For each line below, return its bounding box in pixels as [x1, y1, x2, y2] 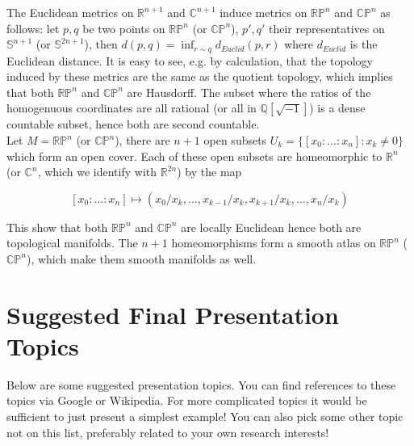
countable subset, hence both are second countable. [6, 116, 260, 133]
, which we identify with [37, 163, 157, 180]
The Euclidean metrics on [6, 4, 134, 20]
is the [349, 36, 378, 53]
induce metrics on [220, 4, 307, 20]
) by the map [177, 163, 242, 180]
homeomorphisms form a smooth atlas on [171, 234, 376, 251]
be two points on [82, 19, 165, 36]
